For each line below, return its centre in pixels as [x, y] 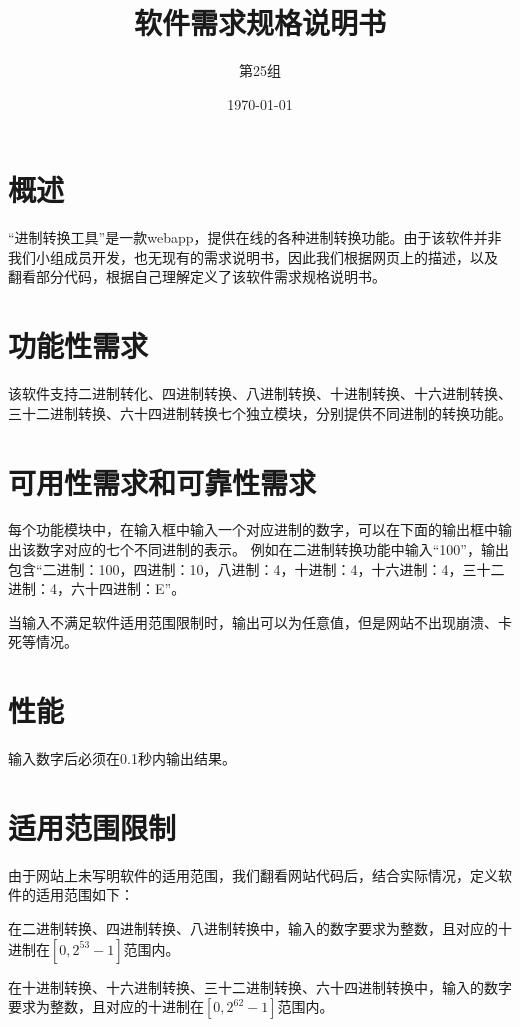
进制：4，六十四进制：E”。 [97, 588]
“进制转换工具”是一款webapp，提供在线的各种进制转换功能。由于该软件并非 [255, 237]
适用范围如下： [84, 894]
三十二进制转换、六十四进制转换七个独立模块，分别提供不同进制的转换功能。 [260, 412]
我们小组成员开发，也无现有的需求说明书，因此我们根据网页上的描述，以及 [253, 256]
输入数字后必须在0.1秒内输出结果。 [122, 758]
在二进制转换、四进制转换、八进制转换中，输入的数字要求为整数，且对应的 [253, 928]
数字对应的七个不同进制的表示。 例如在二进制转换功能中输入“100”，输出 [272, 549]
